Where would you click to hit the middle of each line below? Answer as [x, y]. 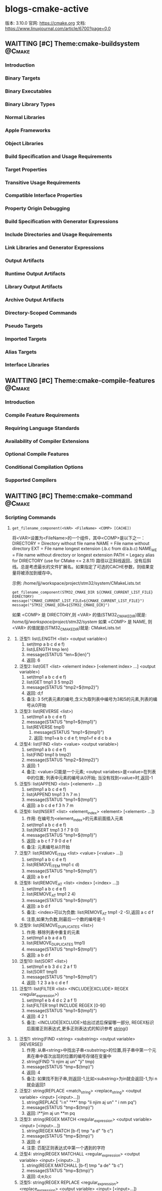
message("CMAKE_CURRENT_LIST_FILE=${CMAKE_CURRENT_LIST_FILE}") [78, 601]
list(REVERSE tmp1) [45, 727]
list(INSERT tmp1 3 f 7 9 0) [52, 830]
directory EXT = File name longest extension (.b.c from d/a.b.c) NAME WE [84, 549]
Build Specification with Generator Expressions [62, 221]
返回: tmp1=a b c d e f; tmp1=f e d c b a [73, 738]
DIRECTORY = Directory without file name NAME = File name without [81, 543]
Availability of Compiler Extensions [47, 441]
